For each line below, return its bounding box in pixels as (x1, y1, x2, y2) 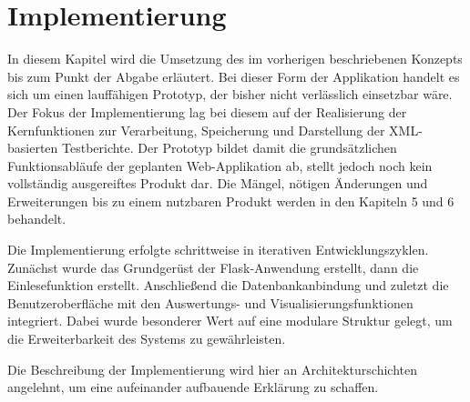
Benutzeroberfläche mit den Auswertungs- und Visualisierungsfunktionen (7, 293, 414, 312)
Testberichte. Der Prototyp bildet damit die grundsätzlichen (62, 138, 397, 157)
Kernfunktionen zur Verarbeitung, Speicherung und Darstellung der (7, 120, 385, 139)
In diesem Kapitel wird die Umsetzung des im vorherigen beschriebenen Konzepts (7, 49, 463, 68)
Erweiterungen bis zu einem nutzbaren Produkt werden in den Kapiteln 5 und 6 (7, 191, 455, 210)
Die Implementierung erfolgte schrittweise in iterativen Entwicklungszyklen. (7, 240, 429, 259)
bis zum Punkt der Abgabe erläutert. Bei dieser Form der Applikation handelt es (7, 66, 460, 85)
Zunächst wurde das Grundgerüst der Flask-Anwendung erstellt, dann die (7, 257, 419, 276)
